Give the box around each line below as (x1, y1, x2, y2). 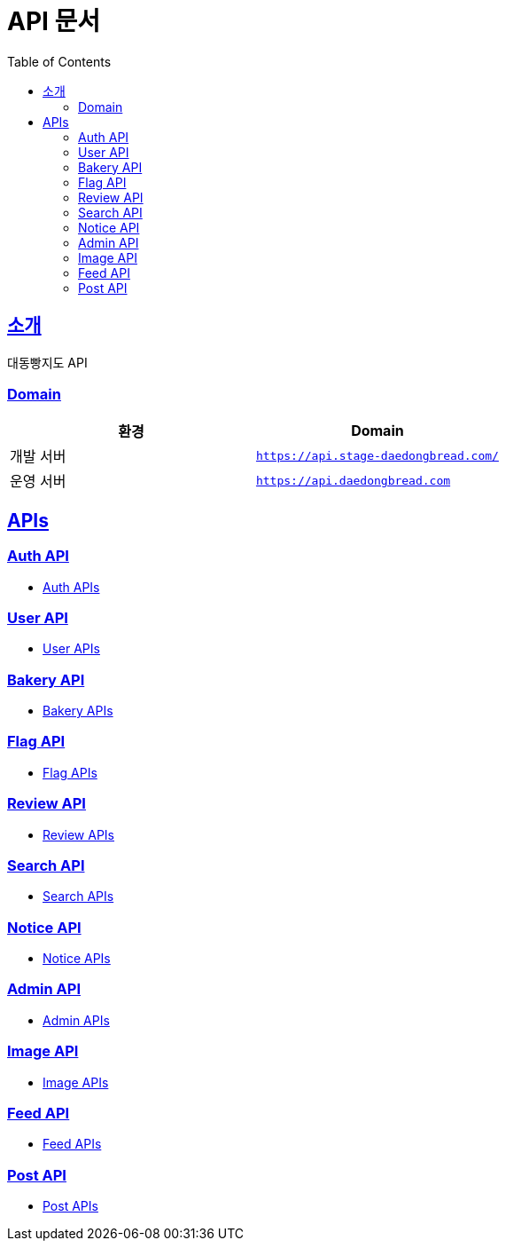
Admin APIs (43, 1012, 110, 1028)
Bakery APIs (43, 703, 113, 719)
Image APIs (43, 1074, 109, 1090)
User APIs (43, 641, 100, 657)
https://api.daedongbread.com (255, 473, 451, 487)
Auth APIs (43, 579, 100, 595)
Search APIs (43, 889, 114, 904)
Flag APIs (43, 764, 97, 780)
